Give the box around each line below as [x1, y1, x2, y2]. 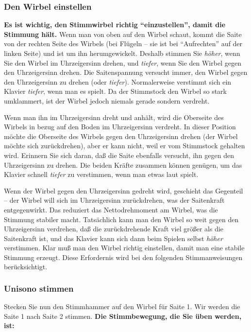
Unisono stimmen [4, 282, 74, 294]
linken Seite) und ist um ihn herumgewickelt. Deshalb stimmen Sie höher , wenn [4, 48, 240, 58]
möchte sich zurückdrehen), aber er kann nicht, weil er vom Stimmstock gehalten [4, 140, 245, 151]
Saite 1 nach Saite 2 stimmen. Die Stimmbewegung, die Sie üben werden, [4, 311, 242, 321]
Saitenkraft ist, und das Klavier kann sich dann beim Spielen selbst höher [4, 233, 223, 243]
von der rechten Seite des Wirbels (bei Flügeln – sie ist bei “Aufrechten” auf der [4, 38, 243, 49]
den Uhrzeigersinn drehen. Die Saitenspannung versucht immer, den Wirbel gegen [4, 67, 248, 77]
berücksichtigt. [4, 262, 48, 272]
